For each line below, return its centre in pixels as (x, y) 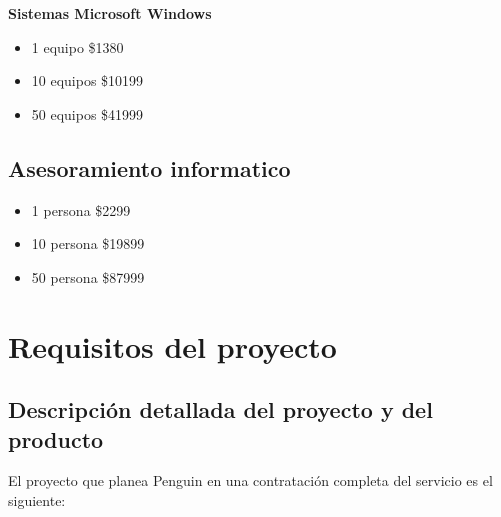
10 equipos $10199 (87, 80)
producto (56, 438)
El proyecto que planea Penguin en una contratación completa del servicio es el (250, 480)
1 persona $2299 (81, 209)
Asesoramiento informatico (149, 167)
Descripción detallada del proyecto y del (220, 409)
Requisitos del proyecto (172, 345)
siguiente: (37, 499)
